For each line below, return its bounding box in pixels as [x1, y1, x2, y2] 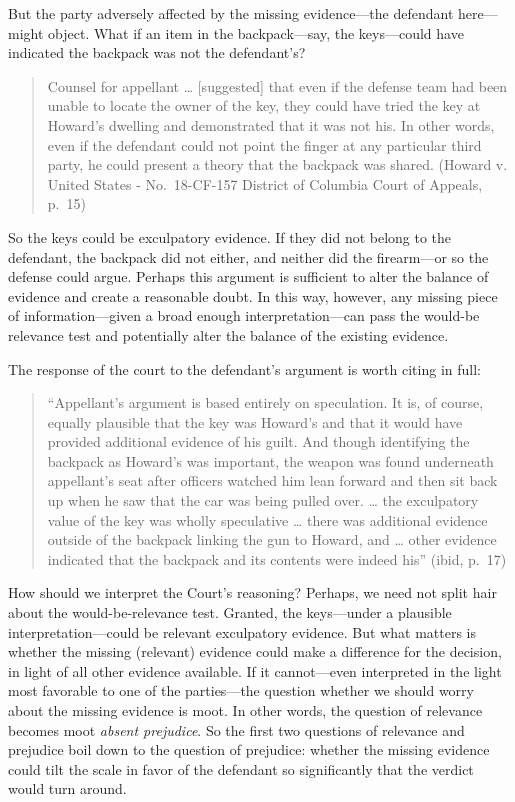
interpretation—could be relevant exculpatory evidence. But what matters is [8, 621, 476, 642]
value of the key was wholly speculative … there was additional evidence [47, 509, 488, 530]
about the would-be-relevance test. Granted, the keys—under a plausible [8, 602, 452, 623]
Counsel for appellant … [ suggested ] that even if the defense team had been [47, 75, 508, 96]
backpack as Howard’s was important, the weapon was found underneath [47, 450, 494, 471]
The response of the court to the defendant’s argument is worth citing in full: [8, 358, 481, 379]
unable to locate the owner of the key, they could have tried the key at [47, 95, 481, 116]
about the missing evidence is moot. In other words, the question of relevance [8, 700, 483, 720]
